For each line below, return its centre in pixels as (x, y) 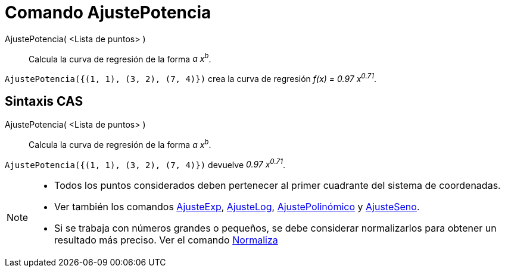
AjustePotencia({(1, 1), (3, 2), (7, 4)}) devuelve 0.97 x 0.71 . (145, 164)
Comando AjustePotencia (108, 12)
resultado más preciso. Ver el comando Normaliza (166, 240)
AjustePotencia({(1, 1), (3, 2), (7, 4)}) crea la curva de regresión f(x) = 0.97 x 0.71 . (191, 78)
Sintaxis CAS (44, 102)
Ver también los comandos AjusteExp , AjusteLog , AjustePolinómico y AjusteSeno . (237, 207)
